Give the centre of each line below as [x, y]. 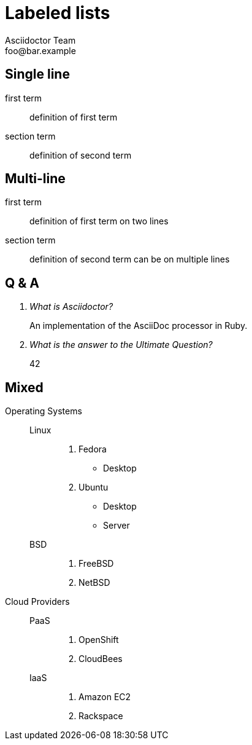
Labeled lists [58, 13]
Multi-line [35, 179]
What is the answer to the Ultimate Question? [121, 345]
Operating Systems [44, 411]
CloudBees [101, 659]
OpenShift [99, 640]
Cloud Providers [37, 602]
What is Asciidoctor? [71, 307]
